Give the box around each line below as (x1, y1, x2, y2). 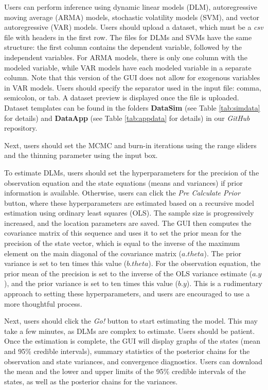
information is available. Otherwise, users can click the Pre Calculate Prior (4, 187, 240, 198)
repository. (4, 122, 38, 133)
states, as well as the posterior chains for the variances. (4, 376, 178, 386)
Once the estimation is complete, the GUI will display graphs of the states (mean (4, 335, 260, 346)
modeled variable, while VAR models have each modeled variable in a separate (4, 62, 252, 73)
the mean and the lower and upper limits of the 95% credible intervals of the (4, 366, 246, 377)
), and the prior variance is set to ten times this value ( (4, 278, 178, 289)
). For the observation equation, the (148, 258, 261, 269)
